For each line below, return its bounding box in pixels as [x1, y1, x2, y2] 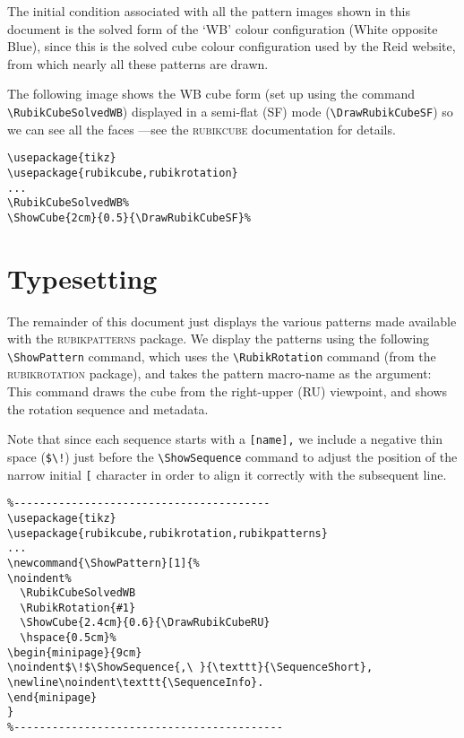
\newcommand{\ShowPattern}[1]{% [7, 556, 200, 569]
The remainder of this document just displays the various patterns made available [7, 311, 457, 330]
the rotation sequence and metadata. [7, 399, 209, 418]
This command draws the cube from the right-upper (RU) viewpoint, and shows [7, 382, 448, 401]
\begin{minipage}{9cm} [7, 646, 142, 659]
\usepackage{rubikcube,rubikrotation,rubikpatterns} [7, 526, 328, 540]
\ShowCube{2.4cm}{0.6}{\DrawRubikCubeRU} [20, 616, 271, 629]
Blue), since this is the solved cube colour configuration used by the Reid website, [7, 37, 456, 56]
